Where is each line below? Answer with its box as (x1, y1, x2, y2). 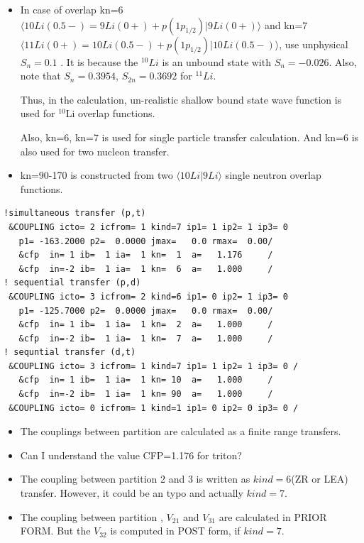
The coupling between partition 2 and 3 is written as (20, 471, 250, 486)
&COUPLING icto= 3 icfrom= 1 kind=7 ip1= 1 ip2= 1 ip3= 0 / (9, 361, 299, 371)
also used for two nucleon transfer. (20, 143, 170, 158)
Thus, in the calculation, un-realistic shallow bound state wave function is (20, 92, 342, 106)
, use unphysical (279, 36, 348, 51)
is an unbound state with (162, 54, 271, 69)
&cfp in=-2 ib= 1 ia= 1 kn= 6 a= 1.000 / (18, 263, 273, 274)
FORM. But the (20, 523, 91, 538)
